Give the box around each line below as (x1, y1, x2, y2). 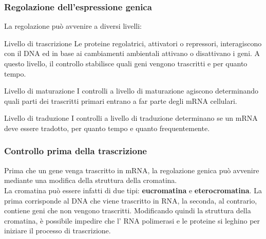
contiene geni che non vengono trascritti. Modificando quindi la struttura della (4, 205, 251, 216)
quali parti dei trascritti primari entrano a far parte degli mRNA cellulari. (4, 95, 237, 106)
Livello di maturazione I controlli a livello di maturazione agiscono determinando (4, 85, 259, 96)
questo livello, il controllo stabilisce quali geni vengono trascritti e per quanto (4, 58, 248, 68)
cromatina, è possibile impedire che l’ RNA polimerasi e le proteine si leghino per (4, 215, 260, 226)
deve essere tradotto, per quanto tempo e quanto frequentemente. (4, 122, 210, 133)
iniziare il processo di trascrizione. (4, 225, 111, 236)
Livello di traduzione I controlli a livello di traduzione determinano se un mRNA (4, 113, 258, 123)
